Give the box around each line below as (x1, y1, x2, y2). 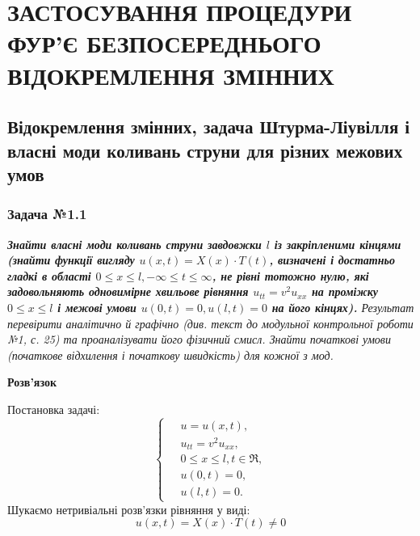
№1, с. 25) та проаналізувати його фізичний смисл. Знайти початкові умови (7, 331, 391, 348)
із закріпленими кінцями (274, 235, 401, 252)
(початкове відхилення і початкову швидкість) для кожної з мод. (7, 346, 334, 363)
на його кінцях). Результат (271, 298, 414, 315)
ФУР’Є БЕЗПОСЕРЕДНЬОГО (7, 27, 321, 60)
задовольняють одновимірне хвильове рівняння (7, 283, 249, 300)
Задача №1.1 (7, 204, 87, 224)
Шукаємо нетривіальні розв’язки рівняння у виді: (7, 500, 250, 517)
